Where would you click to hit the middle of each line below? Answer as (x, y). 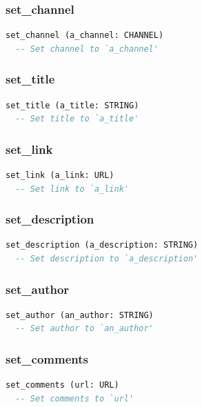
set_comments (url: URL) (62, 385)
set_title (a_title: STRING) (72, 105)
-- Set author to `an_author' (84, 329)
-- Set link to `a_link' (72, 189)
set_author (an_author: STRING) (80, 315)
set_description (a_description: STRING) (102, 245)
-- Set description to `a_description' (107, 259)
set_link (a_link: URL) (60, 176)
